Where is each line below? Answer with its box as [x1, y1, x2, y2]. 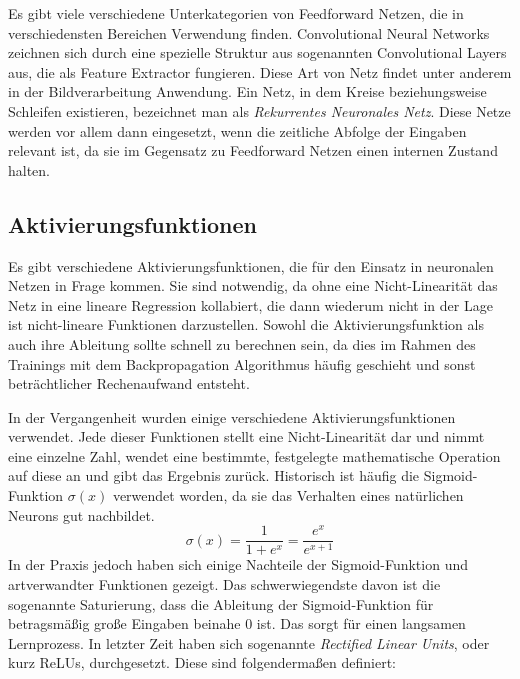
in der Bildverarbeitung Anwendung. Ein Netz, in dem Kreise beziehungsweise [8, 81, 487, 102]
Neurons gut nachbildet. [8, 504, 155, 525]
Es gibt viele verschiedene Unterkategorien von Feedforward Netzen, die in [8, 3, 464, 23]
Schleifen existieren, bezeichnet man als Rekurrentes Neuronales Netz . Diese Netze [8, 100, 511, 121]
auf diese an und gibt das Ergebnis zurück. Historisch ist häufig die [8, 465, 420, 486]
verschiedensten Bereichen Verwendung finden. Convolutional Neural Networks [8, 22, 490, 43]
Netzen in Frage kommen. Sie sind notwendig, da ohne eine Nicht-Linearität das [8, 275, 498, 296]
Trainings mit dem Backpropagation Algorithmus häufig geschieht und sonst [8, 353, 476, 374]
